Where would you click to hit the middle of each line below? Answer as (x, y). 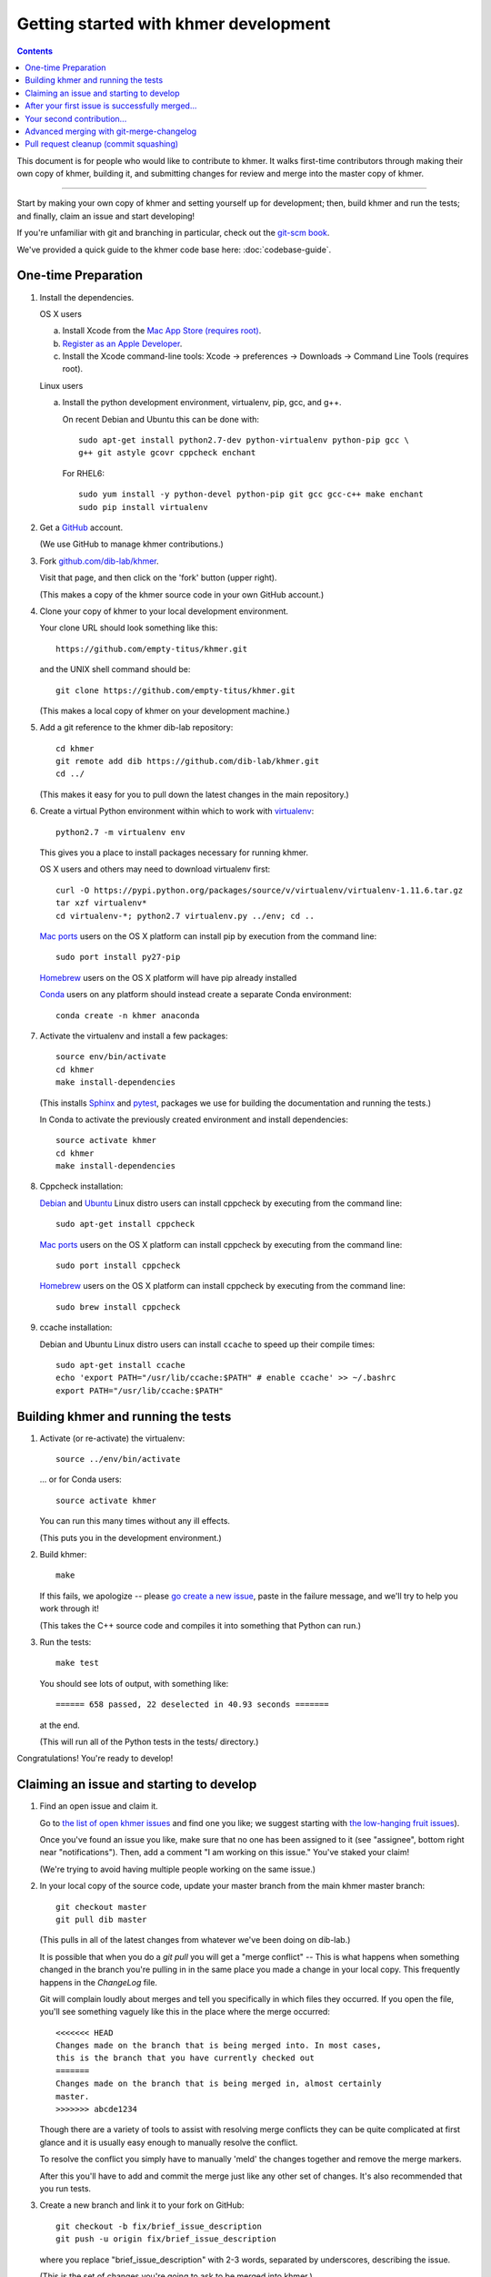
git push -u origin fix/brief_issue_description (166, 2239)
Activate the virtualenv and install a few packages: (134, 1036)
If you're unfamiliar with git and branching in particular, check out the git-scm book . (173, 233)
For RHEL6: (83, 473)
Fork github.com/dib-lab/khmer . (99, 561)
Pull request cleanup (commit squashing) (102, 144)
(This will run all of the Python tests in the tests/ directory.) (149, 1741)
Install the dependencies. (87, 297)
